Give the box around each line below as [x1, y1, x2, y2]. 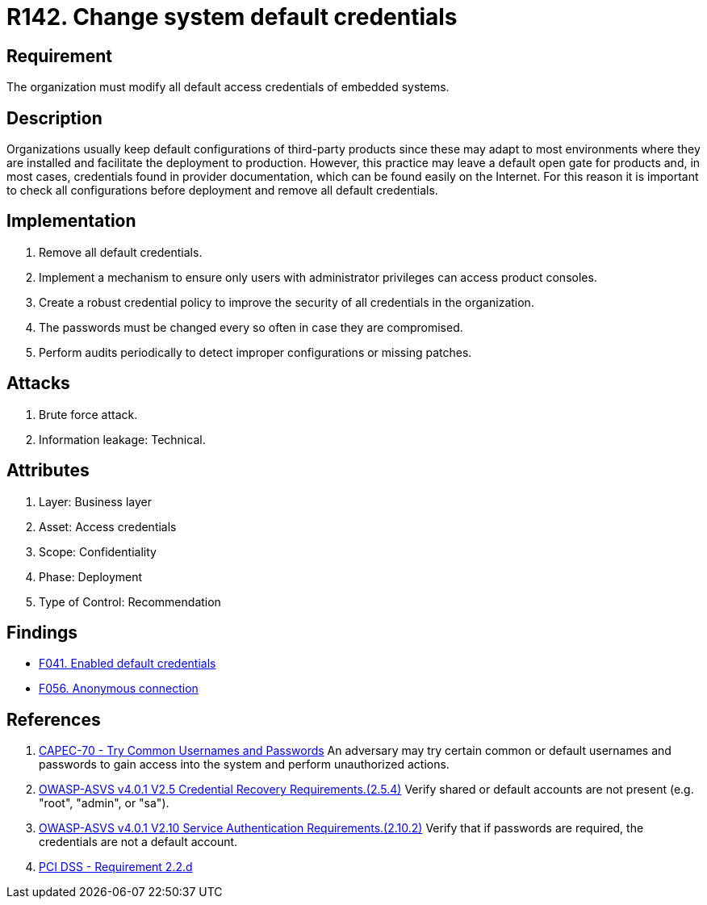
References [6, 709, 101, 730]
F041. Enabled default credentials [39, 656, 216, 671]
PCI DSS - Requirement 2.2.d [39, 860, 193, 874]
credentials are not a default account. [39, 835, 238, 849]
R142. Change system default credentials [6, 3, 458, 31]
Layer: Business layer [39, 494, 153, 509]
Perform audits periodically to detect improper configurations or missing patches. [39, 345, 472, 359]
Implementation [6, 211, 136, 232]
